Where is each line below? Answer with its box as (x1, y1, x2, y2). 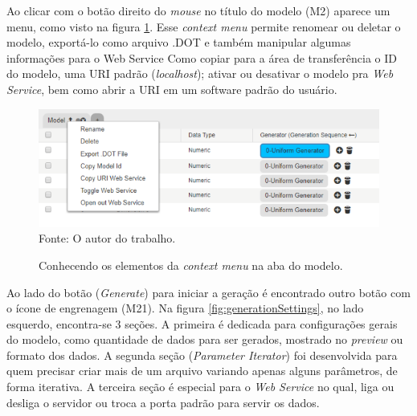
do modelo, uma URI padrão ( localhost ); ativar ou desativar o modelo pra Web (6, 65, 394, 82)
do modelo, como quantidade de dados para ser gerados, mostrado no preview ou (6, 331, 403, 348)
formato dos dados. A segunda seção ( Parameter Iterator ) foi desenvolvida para (6, 346, 398, 363)
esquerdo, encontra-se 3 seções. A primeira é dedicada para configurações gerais (6, 315, 398, 332)
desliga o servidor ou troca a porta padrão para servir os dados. (6, 394, 320, 410)
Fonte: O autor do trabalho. (39, 230, 176, 247)
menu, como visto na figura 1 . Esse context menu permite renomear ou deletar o (6, 18, 401, 35)
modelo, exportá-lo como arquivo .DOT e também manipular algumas (6, 34, 351, 51)
